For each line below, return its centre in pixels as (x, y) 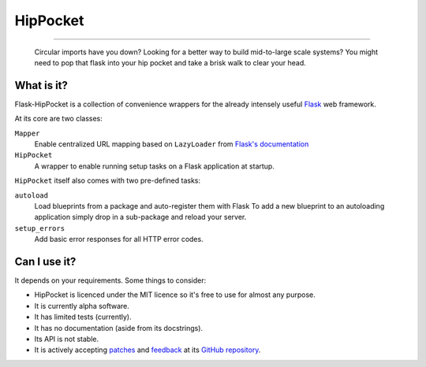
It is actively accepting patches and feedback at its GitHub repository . (148, 350)
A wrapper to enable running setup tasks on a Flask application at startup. (155, 166)
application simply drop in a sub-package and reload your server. (140, 217)
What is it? (41, 85)
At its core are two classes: (58, 119)
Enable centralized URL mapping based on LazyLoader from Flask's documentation (172, 144)
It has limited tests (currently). (83, 317)
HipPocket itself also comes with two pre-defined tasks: (108, 180)
